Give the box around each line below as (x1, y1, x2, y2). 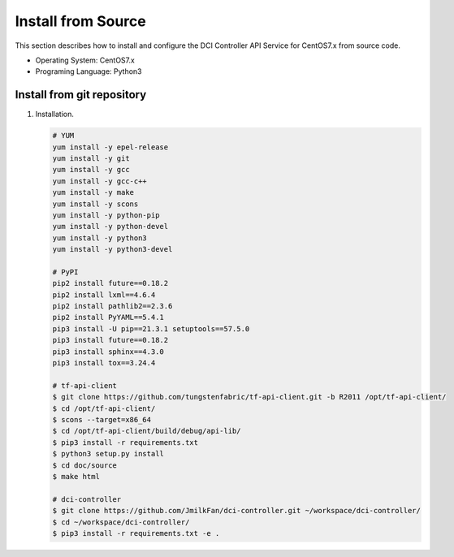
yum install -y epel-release (52, 142, 169, 152)
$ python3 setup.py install (52, 449, 164, 459)
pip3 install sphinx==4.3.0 (52, 347, 164, 356)
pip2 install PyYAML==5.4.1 (52, 313, 164, 322)
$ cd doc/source (52, 460, 118, 470)
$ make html (52, 472, 101, 481)
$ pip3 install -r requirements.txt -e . (52, 529, 220, 538)
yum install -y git (52, 154, 130, 162)
